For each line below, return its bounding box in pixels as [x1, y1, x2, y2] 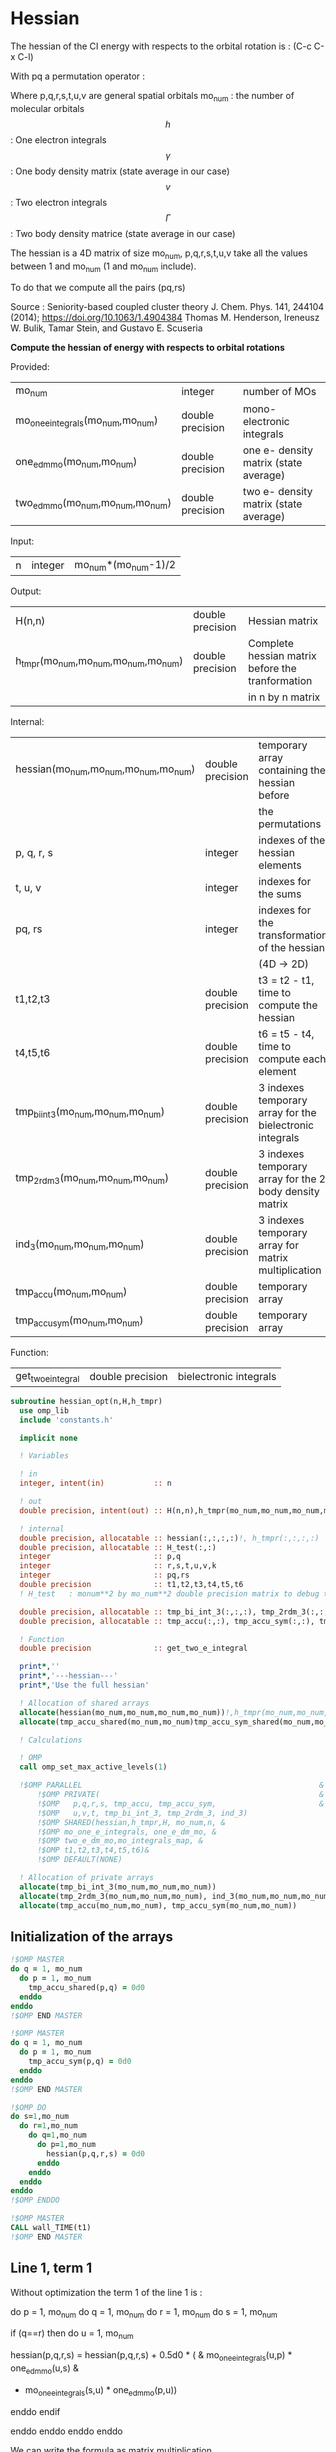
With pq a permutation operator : [10, 70, 146, 82]
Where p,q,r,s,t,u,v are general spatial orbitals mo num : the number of [10, 89, 295, 104]
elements [258, 858, 302, 872]
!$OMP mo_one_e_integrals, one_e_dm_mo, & [36, 1827, 217, 1837]
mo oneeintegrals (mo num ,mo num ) [15, 413, 158, 429]
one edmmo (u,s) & [10, 2362, 80, 2376]
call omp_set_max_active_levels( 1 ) [19, 1762, 168, 1772]
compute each [258, 1052, 327, 1066]
